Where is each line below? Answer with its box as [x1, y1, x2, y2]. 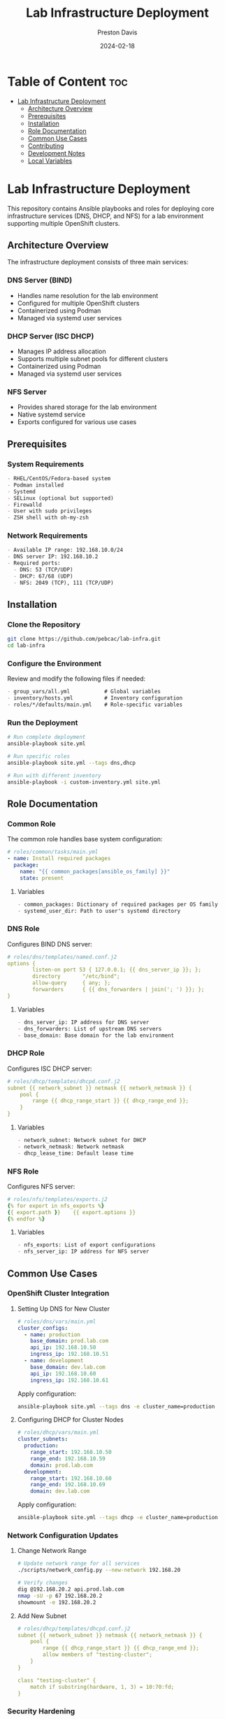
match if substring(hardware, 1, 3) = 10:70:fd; [30, 1683, 175, 1690]
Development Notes [27, 149, 85, 157]
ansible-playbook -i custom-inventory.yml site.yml [7, 778, 161, 786]
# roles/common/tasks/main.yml [7, 848, 99, 856]
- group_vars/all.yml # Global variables [7, 688, 161, 695]
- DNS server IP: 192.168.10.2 [7, 553, 99, 560]
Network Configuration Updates [7, 1530, 119, 1540]
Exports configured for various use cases [17, 418, 137, 426]
